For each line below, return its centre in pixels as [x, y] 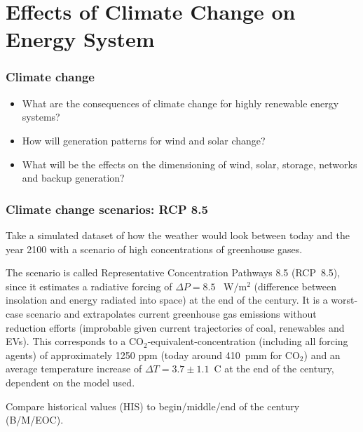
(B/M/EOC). [35, 420]
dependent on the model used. [70, 382]
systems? [41, 117]
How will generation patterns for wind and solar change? [144, 140]
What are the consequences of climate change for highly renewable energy [180, 103]
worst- [344, 300]
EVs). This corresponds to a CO [75, 341]
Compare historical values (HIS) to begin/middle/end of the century [153, 406]
